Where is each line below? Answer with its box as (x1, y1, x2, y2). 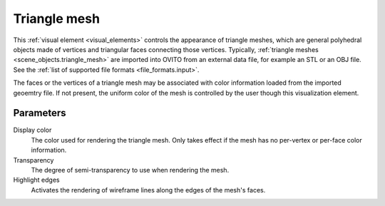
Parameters (13, 107, 66, 119)
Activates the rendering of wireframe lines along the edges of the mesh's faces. (31, 185, 266, 194)
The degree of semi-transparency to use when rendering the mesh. (31, 165, 230, 174)
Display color (13, 125, 52, 135)
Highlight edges (13, 175, 60, 185)
